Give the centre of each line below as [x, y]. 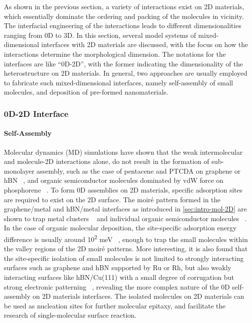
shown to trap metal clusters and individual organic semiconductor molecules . [125, 218]
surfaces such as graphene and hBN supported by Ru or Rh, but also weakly [118, 267]
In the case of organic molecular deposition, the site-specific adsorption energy [120, 228]
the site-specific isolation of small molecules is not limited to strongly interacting [124, 258]
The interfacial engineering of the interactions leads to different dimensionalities [123, 25]
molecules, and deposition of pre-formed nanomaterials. [86, 92]
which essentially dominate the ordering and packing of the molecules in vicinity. [124, 16]
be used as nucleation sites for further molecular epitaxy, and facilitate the [115, 305]
